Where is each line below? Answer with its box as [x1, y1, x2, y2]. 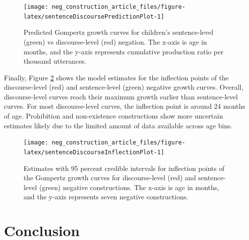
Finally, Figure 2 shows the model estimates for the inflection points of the [4, 72, 229, 82]
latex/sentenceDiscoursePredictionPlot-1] [24, 13, 165, 20]
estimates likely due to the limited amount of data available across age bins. [4, 120, 233, 130]
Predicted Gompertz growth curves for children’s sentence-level [24, 27, 214, 37]
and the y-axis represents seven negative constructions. [24, 192, 189, 202]
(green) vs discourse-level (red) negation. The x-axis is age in [24, 36, 207, 47]
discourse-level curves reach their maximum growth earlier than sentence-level [4, 91, 238, 101]
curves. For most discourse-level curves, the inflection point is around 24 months [4, 101, 246, 111]
